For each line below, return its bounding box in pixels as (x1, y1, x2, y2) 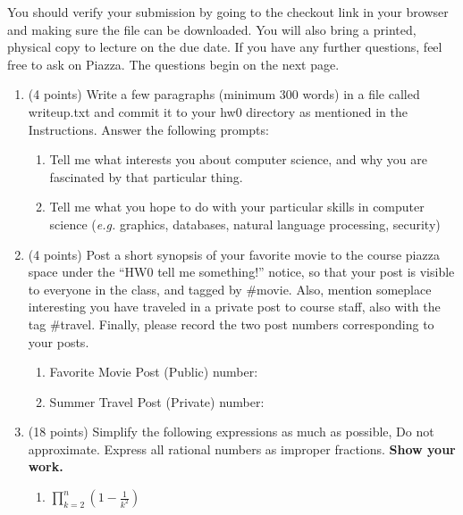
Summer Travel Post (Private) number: (49, 392, 265, 411)
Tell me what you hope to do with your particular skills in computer (49, 197, 425, 216)
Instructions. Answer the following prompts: (28, 120, 269, 138)
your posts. (28, 332, 89, 351)
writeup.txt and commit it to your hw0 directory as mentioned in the (28, 102, 408, 120)
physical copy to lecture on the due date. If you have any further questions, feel (7, 37, 442, 56)
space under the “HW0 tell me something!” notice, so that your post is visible (28, 262, 455, 281)
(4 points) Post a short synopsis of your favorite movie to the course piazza (28, 245, 440, 263)
